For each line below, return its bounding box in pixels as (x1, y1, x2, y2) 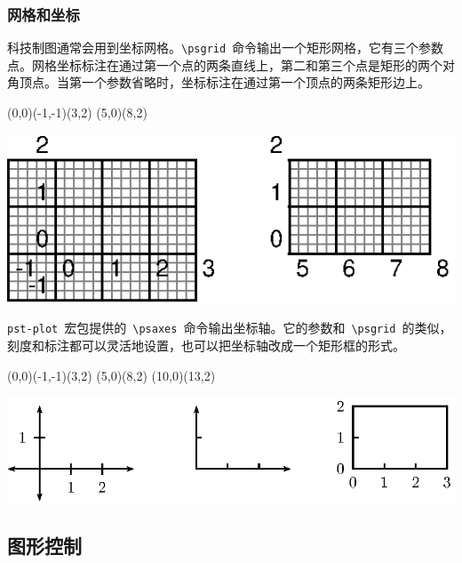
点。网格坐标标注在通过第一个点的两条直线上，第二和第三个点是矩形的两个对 (7, 55, 455, 74)
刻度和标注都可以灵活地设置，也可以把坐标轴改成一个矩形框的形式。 (7, 336, 405, 355)
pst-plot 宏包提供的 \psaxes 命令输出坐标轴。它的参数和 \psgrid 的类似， (7, 318, 452, 337)
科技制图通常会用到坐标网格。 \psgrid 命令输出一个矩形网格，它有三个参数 (7, 38, 444, 57)
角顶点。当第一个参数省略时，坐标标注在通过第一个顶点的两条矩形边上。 (7, 73, 430, 92)
